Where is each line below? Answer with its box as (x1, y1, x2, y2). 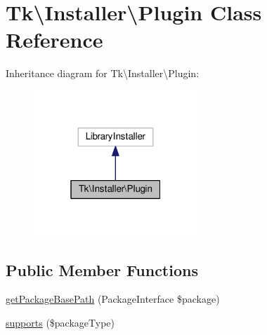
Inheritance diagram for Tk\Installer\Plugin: (6, 66, 200, 81)
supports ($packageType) (6, 315, 115, 330)
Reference (6, 25, 103, 54)
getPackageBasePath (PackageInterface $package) (6, 292, 220, 306)
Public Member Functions (6, 259, 198, 280)
